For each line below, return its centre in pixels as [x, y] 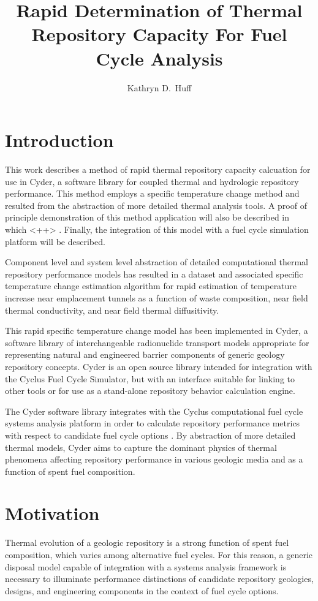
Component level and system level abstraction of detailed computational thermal [157, 262]
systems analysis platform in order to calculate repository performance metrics [153, 423]
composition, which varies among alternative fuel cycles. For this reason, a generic [159, 554]
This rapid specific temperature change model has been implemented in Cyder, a [157, 331]
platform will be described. [55, 241]
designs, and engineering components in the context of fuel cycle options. [142, 590]
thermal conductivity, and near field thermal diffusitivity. [112, 310]
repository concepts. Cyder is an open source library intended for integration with [159, 366]
